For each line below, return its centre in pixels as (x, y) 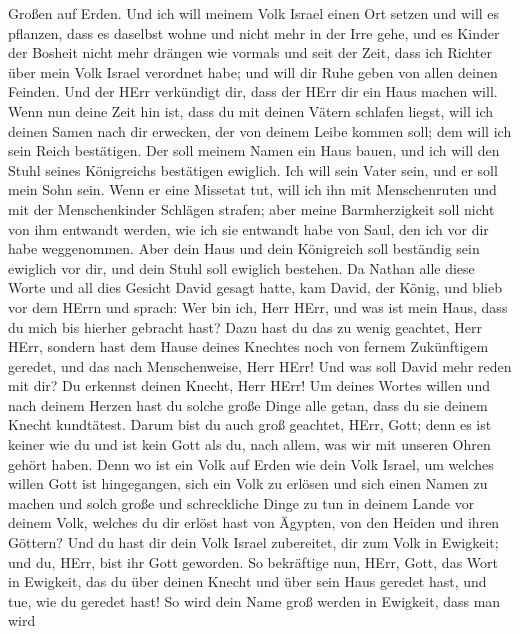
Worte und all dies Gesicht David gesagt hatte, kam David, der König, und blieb (255, 287)
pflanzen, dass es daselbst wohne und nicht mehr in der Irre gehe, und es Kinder (254, 32)
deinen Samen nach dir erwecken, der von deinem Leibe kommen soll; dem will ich (260, 130)
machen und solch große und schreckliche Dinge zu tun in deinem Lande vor (241, 502)
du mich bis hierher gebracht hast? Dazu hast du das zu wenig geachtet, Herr (245, 326)
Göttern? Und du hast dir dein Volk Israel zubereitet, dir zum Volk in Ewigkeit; (253, 542)
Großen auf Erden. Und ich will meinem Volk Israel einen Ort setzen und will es (254, 13)
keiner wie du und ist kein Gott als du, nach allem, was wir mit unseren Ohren (249, 444)
